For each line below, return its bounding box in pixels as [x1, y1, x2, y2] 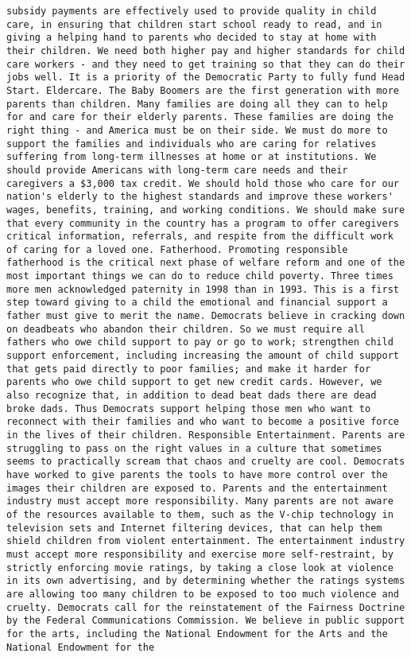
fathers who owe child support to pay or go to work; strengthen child [6, 336, 394, 348]
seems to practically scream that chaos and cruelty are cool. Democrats [6, 456, 405, 468]
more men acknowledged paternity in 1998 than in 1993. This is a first [6, 283, 399, 295]
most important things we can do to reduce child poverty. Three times [6, 270, 394, 282]
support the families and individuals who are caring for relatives [6, 138, 377, 150]
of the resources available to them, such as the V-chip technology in [6, 508, 394, 520]
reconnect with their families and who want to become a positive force [6, 416, 399, 428]
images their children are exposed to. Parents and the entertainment [6, 482, 388, 494]
